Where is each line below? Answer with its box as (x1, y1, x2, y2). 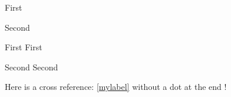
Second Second (5, 60, 58, 73)
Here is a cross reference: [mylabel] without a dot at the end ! (5, 80, 227, 93)
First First (5, 41, 42, 53)
